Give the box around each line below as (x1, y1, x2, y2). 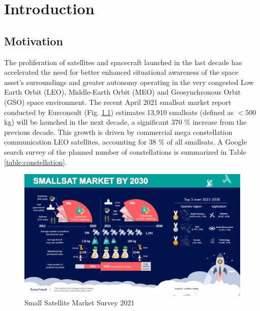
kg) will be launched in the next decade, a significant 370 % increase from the (4, 117, 247, 127)
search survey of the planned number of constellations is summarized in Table (4, 146, 246, 157)
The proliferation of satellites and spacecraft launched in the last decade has (4, 56, 242, 67)
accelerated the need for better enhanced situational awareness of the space (4, 67, 239, 77)
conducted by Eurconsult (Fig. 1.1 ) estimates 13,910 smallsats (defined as (4, 106, 234, 117)
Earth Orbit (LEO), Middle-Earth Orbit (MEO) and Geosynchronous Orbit (4, 87, 241, 97)
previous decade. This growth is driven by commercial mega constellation (4, 126, 233, 137)
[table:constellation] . (4, 156, 67, 167)
